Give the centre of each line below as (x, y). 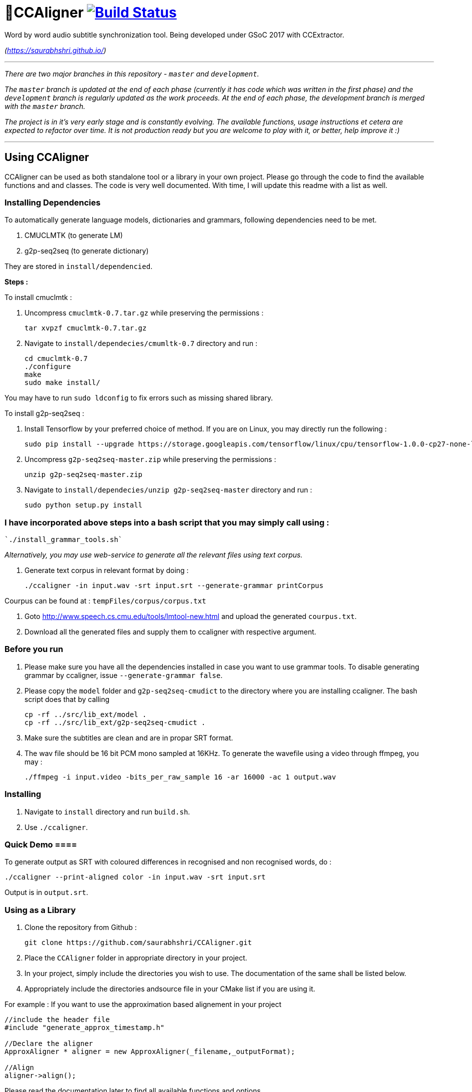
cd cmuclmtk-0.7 (56, 359)
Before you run (34, 649)
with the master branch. (45, 106)
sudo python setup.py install (84, 505)
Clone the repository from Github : (81, 927)
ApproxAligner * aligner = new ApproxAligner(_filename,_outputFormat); (150, 1052)
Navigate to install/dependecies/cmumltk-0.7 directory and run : (141, 343)
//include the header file (57, 1020)
